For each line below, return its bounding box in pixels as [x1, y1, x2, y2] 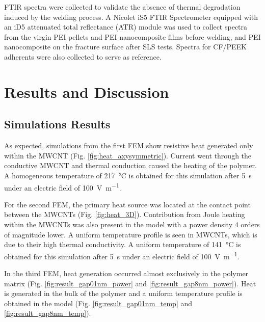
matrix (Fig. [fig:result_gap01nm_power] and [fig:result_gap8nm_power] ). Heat [4, 278, 256, 288]
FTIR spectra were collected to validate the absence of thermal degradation [4, 2, 241, 12]
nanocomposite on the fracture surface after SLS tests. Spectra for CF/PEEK [4, 41, 247, 52]
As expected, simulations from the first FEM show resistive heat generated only [4, 140, 253, 151]
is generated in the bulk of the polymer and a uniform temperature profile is [4, 288, 243, 299]
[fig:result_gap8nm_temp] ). [4, 308, 91, 318]
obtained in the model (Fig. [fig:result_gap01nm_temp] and [4, 298, 193, 308]
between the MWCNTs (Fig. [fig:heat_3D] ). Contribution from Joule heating [4, 209, 245, 220]
